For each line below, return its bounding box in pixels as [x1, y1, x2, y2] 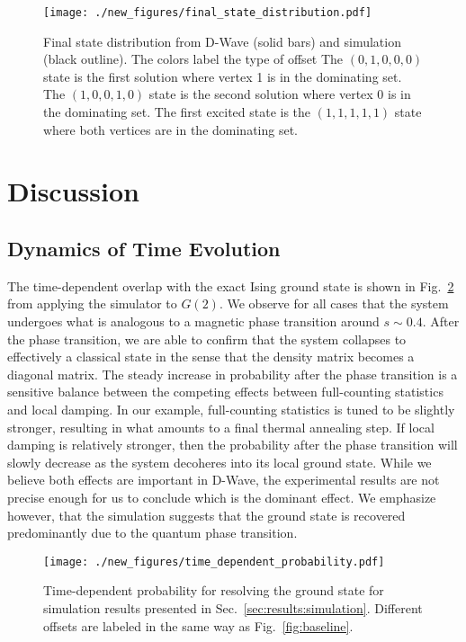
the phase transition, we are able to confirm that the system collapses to [7, 329, 407, 348]
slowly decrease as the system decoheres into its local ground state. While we [7, 452, 432, 471]
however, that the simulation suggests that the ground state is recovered [7, 505, 406, 524]
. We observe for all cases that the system [219, 294, 449, 313]
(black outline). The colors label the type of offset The [43, 49, 344, 68]
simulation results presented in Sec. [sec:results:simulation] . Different [43, 598, 423, 617]
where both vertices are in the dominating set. [43, 120, 298, 138]
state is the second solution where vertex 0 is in [148, 85, 411, 103]
